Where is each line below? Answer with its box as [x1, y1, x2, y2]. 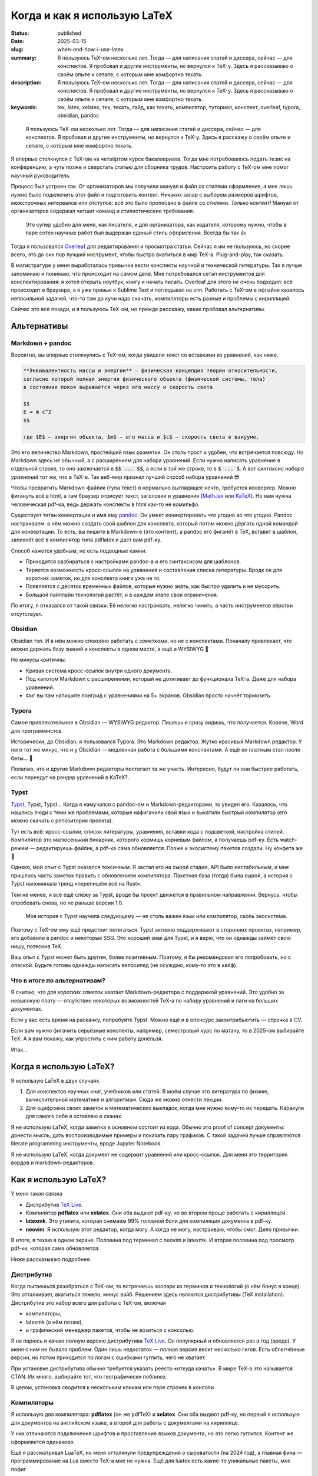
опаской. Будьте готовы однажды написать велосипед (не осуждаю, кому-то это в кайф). [11, 962, 238, 969]
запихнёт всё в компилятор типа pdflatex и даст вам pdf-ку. [11, 536, 162, 543]
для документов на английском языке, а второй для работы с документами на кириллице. [11, 1419, 240, 1426]
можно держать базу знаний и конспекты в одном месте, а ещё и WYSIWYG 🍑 [11, 645, 209, 652]
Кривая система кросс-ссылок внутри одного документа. [25, 667, 173, 674]
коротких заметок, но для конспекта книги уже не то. [25, 574, 161, 582]
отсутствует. [11, 610, 42, 617]
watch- [280, 836, 297, 844]
